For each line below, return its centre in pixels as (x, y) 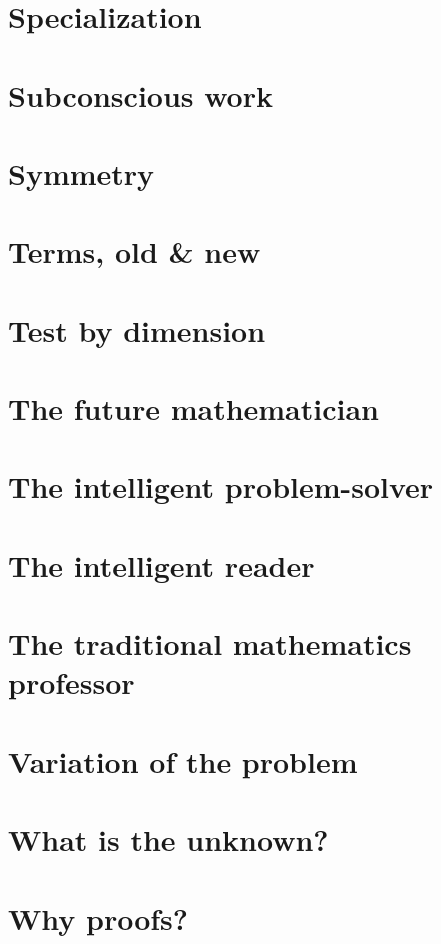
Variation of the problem (183, 760)
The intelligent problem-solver (221, 486)
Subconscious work (140, 94)
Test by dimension (137, 329)
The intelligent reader (161, 564)
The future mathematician (194, 408)
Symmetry (81, 172)
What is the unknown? (168, 839)
